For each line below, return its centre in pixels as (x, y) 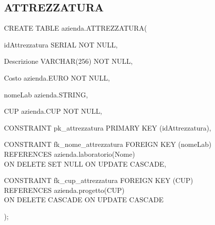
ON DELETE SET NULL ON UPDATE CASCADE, (85, 163)
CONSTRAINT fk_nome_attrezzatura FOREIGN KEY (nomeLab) (108, 144)
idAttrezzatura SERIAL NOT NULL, (61, 44)
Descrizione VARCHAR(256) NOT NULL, (68, 61)
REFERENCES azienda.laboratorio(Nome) (70, 154)
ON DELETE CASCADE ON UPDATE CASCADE (84, 200)
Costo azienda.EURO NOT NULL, (57, 77)
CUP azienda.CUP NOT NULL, (53, 111)
